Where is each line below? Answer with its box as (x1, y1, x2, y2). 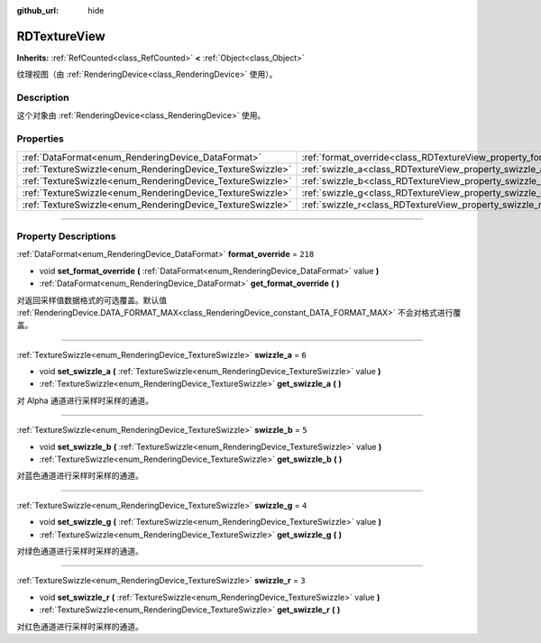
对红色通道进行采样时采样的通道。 (16, 620, 143, 631)
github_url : (16, 5, 59, 15)
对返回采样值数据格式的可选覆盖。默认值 (16, 294, 167, 306)
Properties (16, 133, 65, 145)
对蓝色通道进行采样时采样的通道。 (16, 470, 143, 482)
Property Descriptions (16, 230, 116, 243)
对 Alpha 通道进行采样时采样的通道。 (16, 395, 153, 406)
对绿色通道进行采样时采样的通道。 (16, 546, 143, 556)
